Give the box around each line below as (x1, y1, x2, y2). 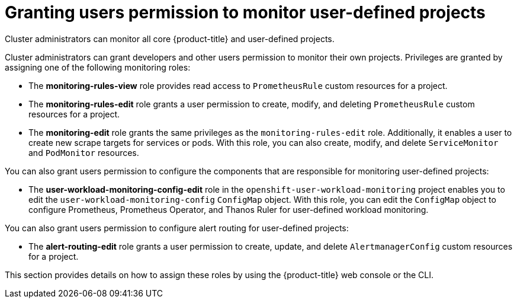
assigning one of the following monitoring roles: (5, 62, 191, 72)
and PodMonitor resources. (28, 147, 139, 158)
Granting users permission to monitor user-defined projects (5, 2, 486, 23)
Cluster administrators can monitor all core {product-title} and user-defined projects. (5, 33, 335, 44)
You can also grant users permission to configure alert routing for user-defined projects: (5, 222, 349, 233)
